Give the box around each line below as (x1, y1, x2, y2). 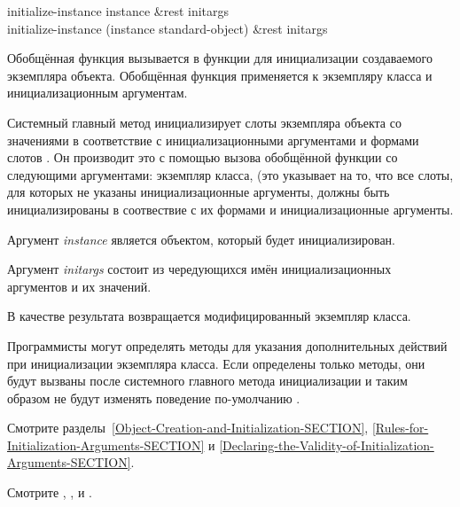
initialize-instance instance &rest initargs (7, 2, 230, 19)
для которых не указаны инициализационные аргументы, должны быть (7, 183, 390, 201)
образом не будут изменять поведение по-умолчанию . (7, 388, 300, 407)
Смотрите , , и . (7, 483, 92, 502)
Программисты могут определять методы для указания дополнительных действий (7, 336, 448, 355)
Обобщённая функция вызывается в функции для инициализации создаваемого (7, 49, 433, 67)
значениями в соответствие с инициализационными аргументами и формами (7, 130, 419, 149)
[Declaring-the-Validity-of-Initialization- (219, 435, 434, 454)
